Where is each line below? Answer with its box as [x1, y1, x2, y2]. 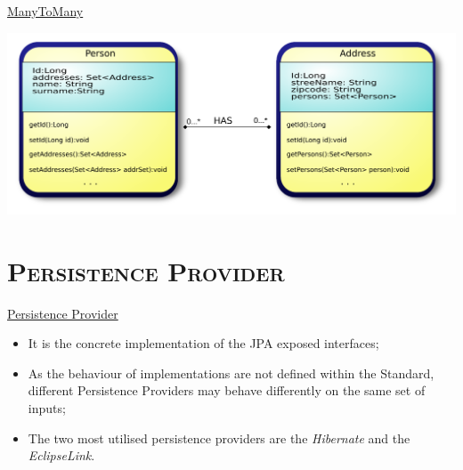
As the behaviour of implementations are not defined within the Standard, [28, 363, 435, 382]
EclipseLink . [28, 446, 95, 465]
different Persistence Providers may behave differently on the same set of [28, 381, 426, 400]
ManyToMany [7, 2, 84, 20]
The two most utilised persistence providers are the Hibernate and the [28, 428, 410, 447]
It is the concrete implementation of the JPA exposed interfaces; [28, 334, 379, 352]
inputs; [28, 398, 66, 417]
